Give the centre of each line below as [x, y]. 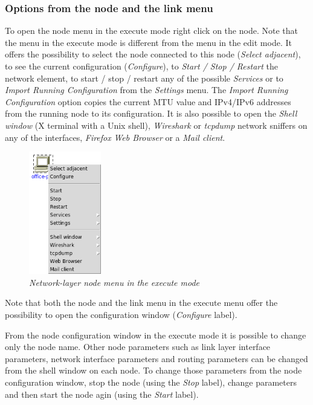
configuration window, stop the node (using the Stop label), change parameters [151, 382]
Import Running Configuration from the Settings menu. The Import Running [147, 90]
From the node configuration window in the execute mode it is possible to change [156, 335]
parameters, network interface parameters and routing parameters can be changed [156, 358]
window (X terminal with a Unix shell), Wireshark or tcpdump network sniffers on [156, 125]
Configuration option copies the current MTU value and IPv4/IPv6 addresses [148, 101]
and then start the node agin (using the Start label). [102, 394]
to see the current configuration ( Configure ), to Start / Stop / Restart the [141, 66]
